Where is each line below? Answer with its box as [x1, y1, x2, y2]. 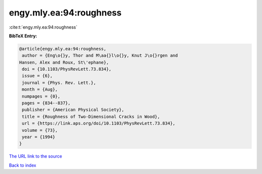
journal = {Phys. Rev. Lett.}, [22, 80, 97, 85]
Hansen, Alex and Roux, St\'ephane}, [19, 60, 109, 65]
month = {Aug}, [22, 87, 58, 92]
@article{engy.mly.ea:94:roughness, [19, 46, 107, 51]
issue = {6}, [22, 73, 53, 79]
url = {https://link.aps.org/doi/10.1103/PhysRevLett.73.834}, [22, 121, 176, 126]
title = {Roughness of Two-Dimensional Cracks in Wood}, [22, 114, 160, 119]
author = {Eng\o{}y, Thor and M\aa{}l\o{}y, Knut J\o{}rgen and [22, 53, 178, 58]
